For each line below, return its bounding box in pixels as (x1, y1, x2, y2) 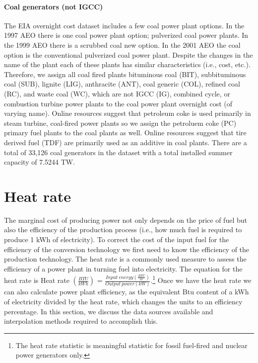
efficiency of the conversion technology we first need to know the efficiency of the (4, 244, 250, 254)
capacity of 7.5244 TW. (4, 157, 75, 167)
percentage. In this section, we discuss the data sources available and (4, 306, 213, 316)
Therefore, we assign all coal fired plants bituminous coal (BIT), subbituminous (4, 69, 246, 79)
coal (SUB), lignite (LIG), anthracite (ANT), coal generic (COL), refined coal (4, 79, 241, 89)
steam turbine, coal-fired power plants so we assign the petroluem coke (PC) (4, 117, 237, 128)
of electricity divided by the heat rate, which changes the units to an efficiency (4, 296, 243, 306)
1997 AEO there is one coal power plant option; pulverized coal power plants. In (4, 30, 249, 40)
